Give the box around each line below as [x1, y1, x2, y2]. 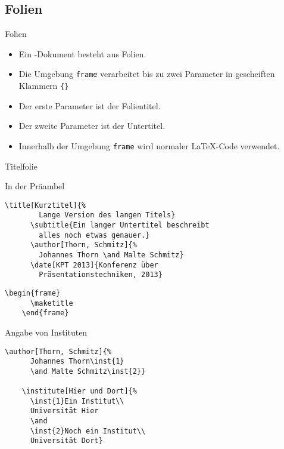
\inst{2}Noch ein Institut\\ [30, 426, 146, 435]
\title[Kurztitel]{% [5, 201, 86, 210]
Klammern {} [18, 79, 69, 92]
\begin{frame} [5, 288, 61, 297]
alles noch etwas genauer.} [39, 230, 150, 239]
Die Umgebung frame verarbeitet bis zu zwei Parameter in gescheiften [18, 67, 275, 80]
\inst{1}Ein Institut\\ [30, 396, 124, 405]
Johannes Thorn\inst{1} [30, 357, 124, 366]
